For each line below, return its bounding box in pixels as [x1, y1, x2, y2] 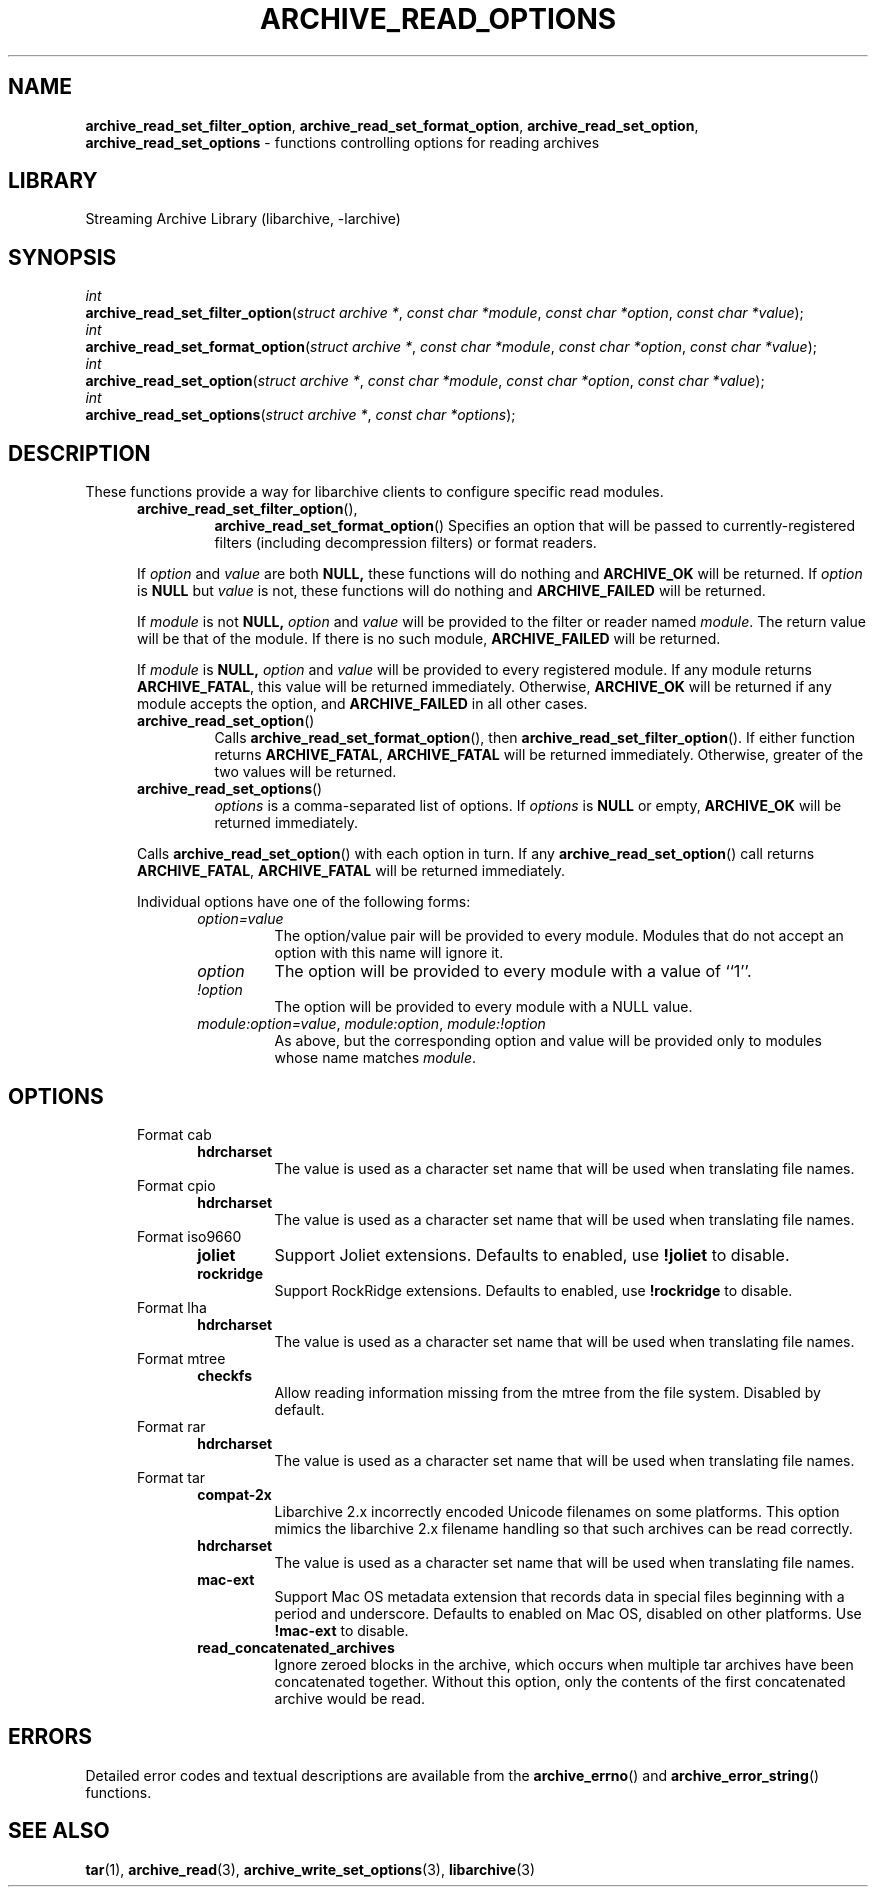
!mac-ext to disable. [274, 1621, 409, 1639]
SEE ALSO [8, 1818, 110, 1844]
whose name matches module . [274, 1049, 477, 1067]
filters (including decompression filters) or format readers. [214, 534, 597, 552]
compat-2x [197, 1485, 272, 1503]
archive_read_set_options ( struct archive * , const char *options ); [85, 406, 516, 424]
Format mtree [137, 1349, 226, 1367]
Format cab [137, 1125, 212, 1143]
